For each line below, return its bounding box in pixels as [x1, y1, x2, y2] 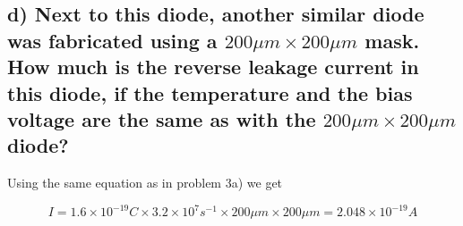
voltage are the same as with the [7, 105, 316, 132]
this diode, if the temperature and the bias [7, 79, 413, 106]
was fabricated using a [7, 26, 218, 54]
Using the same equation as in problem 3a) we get [7, 173, 283, 192]
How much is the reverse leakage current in [7, 53, 419, 80]
